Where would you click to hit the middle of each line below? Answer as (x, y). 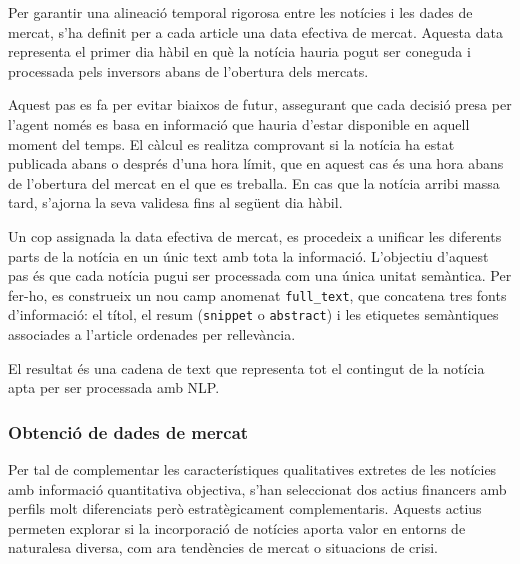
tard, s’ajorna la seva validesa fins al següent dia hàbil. (175, 202)
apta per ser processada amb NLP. (114, 387)
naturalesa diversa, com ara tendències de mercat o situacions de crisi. (223, 547)
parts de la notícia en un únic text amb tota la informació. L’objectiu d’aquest (248, 255)
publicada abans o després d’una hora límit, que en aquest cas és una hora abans (256, 163)
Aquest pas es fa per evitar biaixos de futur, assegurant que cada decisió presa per (260, 104)
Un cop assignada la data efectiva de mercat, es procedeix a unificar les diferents (255, 235)
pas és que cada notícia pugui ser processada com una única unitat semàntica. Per (260, 275)
